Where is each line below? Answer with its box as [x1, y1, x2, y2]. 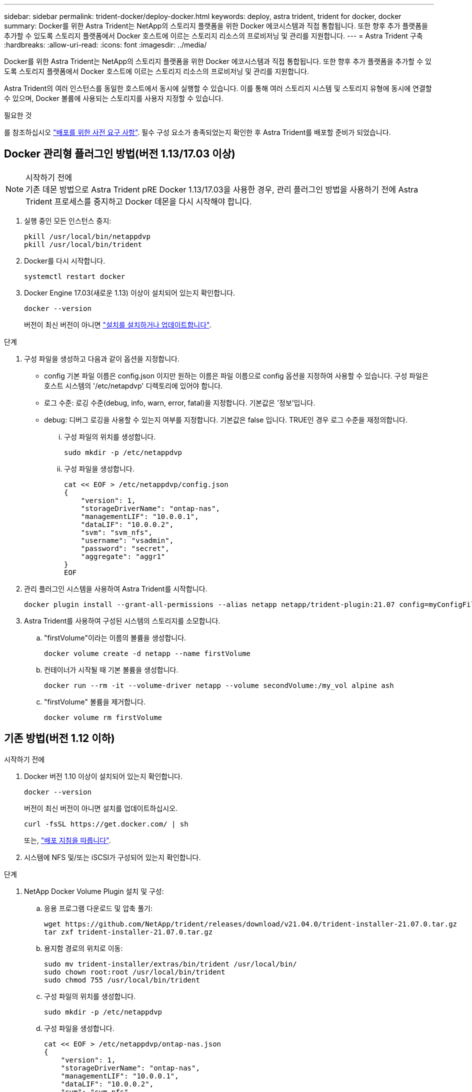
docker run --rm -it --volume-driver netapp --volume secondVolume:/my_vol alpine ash [44, 681, 394, 689]
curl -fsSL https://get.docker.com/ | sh [24, 819, 188, 828]
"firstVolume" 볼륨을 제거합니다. [44, 697, 145, 706]
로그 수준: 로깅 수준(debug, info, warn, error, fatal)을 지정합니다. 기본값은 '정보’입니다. [44, 398, 315, 407]
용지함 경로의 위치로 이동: [44, 943, 123, 952]
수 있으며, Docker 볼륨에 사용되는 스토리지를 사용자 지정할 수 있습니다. [4, 94, 223, 102]
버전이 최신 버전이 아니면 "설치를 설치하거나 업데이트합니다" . [24, 320, 211, 329]
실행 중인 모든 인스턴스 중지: [24, 216, 111, 225]
